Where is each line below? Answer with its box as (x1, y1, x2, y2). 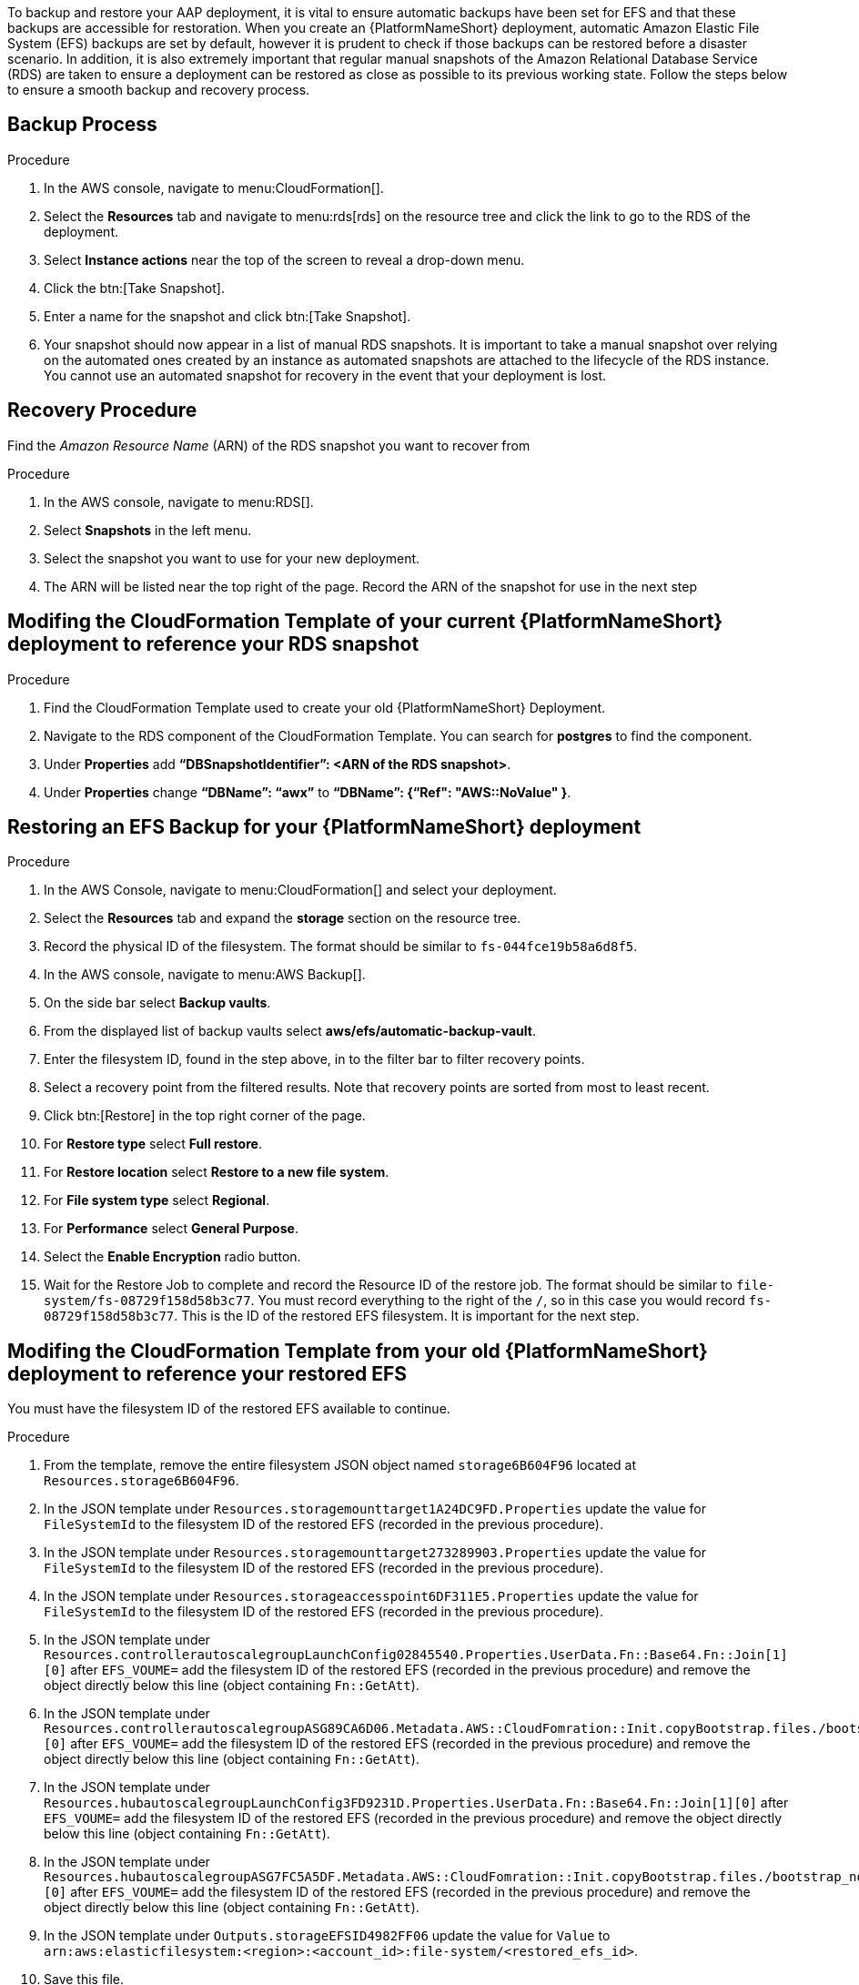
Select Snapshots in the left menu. (44, 522, 252, 538)
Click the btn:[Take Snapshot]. (44, 279, 225, 296)
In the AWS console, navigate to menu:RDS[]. (44, 493, 314, 510)
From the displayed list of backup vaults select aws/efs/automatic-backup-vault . (44, 1023, 536, 1039)
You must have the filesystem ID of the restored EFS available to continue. (7, 1401, 450, 1417)
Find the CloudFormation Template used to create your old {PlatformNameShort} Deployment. (44, 699, 606, 715)
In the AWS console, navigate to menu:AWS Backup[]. (44, 967, 366, 983)
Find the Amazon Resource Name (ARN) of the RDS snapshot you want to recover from (7, 437, 531, 453)
